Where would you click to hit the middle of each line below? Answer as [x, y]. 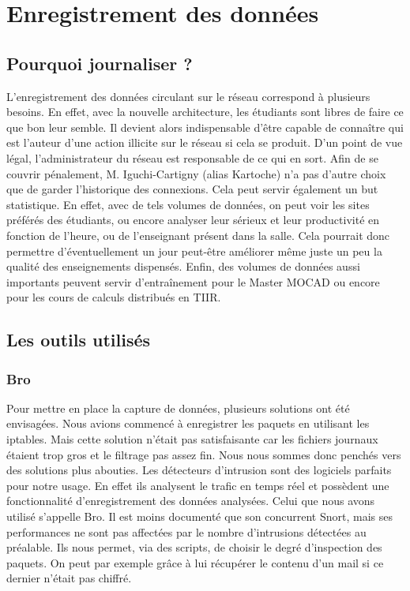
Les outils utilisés [79, 340]
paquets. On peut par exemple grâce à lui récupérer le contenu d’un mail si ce [195, 562]
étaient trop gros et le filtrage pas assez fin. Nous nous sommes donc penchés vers [204, 454]
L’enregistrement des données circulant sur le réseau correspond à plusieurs [188, 96]
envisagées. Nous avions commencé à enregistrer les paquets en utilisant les [188, 423]
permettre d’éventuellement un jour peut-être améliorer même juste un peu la [194, 251]
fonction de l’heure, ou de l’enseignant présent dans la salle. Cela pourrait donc [198, 235]
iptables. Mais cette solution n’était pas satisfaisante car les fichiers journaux [192, 439]
